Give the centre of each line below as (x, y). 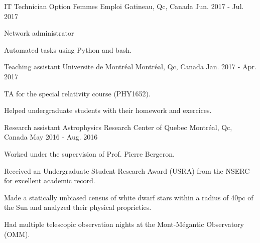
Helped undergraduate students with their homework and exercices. (108, 110)
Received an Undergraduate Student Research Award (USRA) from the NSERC (127, 170)
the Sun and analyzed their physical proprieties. (78, 207)
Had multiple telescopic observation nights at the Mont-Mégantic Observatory (124, 224)
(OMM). (17, 234)
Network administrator (39, 33)
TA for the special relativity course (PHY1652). (77, 93)
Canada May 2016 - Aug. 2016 (51, 137)
